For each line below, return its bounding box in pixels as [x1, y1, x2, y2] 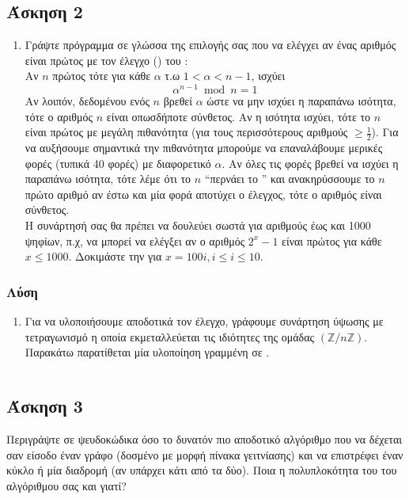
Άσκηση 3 [6, 394, 83, 418]
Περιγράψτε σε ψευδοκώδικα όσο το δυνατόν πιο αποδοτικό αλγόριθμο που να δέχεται [6, 431, 403, 448]
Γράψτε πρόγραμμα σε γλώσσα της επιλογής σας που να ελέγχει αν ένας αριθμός [25, 36, 396, 53]
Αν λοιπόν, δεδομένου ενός [25, 93, 150, 109]
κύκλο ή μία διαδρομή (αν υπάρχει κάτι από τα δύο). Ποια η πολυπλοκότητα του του [6, 462, 397, 478]
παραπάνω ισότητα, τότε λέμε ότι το [25, 170, 191, 187]
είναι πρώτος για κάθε [282, 232, 382, 249]
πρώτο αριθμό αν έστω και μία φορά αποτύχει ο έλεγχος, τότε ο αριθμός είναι [25, 185, 382, 202]
